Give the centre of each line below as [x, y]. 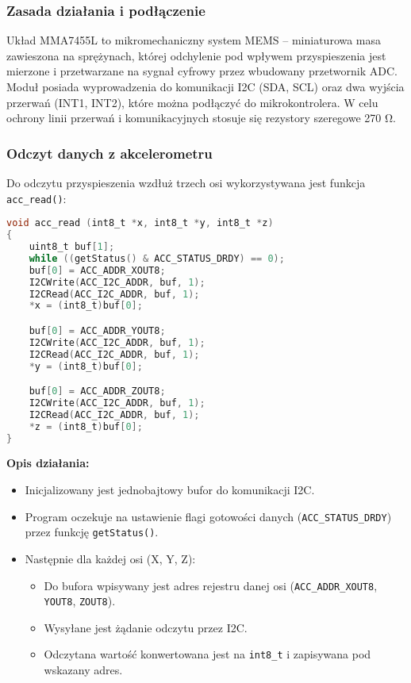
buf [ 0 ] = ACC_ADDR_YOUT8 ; [97, 330]
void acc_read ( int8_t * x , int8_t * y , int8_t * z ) [140, 223]
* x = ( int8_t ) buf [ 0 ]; [86, 306]
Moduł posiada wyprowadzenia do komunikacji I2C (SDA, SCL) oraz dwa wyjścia [205, 86]
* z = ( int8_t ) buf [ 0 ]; [86, 426]
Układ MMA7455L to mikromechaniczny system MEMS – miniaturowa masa [194, 40]
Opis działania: [48, 463]
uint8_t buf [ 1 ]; [72, 247]
